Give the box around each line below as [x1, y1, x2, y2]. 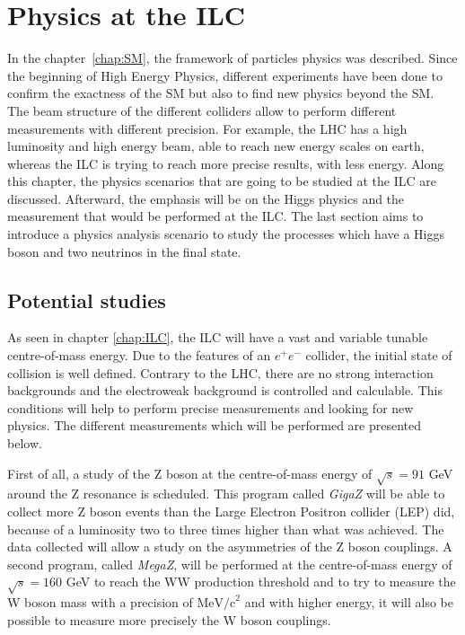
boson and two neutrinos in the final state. [7, 242, 241, 260]
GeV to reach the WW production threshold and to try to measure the [66, 572, 456, 591]
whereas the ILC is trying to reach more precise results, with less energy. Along [7, 154, 444, 172]
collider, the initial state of [305, 346, 452, 365]
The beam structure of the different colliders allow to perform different [7, 101, 397, 119]
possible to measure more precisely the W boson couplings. [7, 610, 331, 629]
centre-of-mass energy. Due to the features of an [7, 346, 271, 365]
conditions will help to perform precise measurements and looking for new [7, 398, 414, 417]
